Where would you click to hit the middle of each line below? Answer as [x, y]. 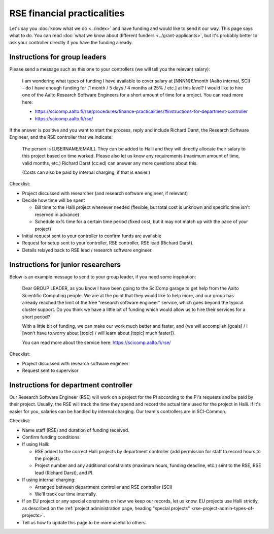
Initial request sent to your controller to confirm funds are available [92, 236]
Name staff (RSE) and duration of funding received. [76, 430]
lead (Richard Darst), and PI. [64, 473]
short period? [36, 317]
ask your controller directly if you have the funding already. [71, 43]
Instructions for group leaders [58, 57]
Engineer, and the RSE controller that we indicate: [61, 137]
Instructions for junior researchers [65, 264]
